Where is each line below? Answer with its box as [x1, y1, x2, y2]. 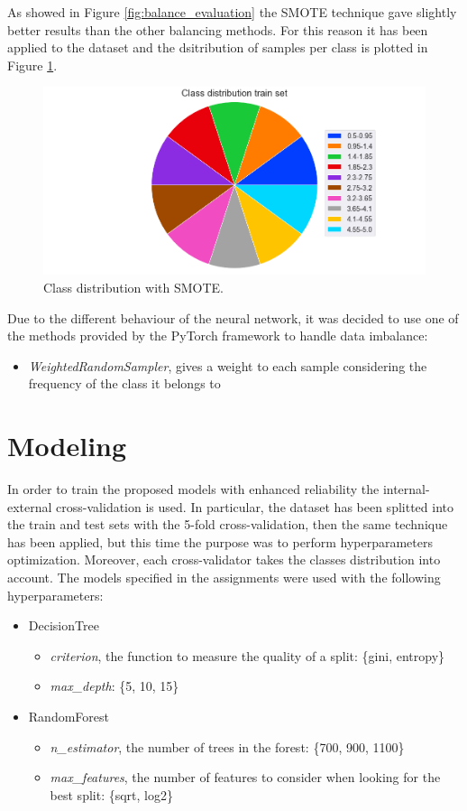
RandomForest [28, 706, 109, 725]
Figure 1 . [7, 55, 58, 74]
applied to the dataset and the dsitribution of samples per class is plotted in [7, 38, 428, 57]
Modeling [7, 427, 127, 464]
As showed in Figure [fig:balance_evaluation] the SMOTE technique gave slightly [7, 3, 457, 21]
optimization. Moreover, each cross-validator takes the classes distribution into [7, 550, 441, 569]
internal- [382, 480, 430, 498]
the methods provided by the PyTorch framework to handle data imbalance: [7, 326, 428, 345]
